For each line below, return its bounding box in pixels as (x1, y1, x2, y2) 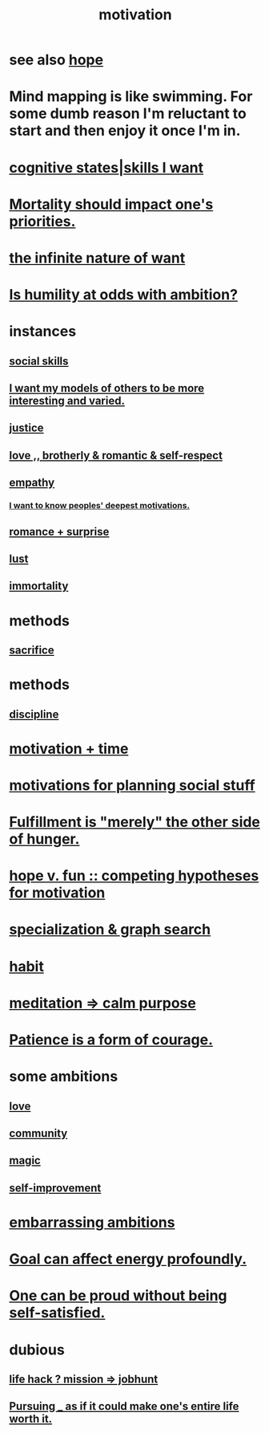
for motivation (9, 884, 106, 902)
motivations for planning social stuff (9, 776, 255, 794)
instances (9, 323, 77, 340)
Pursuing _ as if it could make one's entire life (9, 1399, 239, 1414)
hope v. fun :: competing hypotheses (9, 867, 259, 885)
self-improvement (9, 1181, 102, 1195)
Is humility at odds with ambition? (9, 286, 239, 304)
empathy (9, 476, 55, 490)
